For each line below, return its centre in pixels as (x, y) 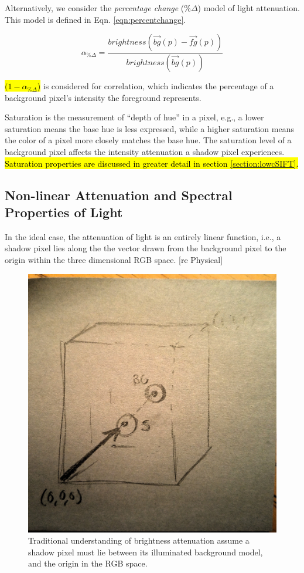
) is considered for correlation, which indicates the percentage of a (156, 86)
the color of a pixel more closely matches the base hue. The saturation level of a (148, 140)
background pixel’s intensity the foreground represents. (103, 97)
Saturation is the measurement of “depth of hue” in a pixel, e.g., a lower (134, 117)
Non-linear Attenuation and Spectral (119, 195)
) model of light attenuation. (249, 8)
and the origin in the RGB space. (88, 563)
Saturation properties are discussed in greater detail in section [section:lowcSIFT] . (152, 163)
